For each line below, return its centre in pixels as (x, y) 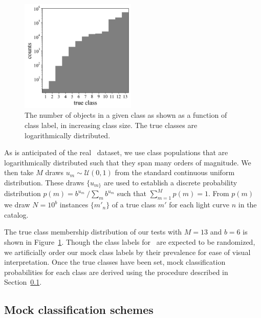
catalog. (16, 214)
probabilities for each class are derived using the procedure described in (116, 272)
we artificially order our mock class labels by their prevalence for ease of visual (127, 252)
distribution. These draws (44, 183)
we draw (17, 205)
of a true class (134, 205)
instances (74, 205)
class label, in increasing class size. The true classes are (111, 125)
